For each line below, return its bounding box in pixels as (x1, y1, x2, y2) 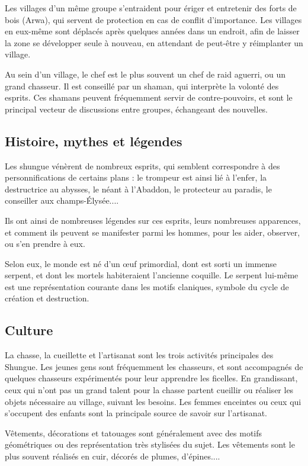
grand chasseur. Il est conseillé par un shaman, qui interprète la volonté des (5, 79, 279, 92)
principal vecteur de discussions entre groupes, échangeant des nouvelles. (5, 102, 268, 115)
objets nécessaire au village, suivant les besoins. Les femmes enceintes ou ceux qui (5, 395, 301, 407)
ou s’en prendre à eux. (5, 237, 85, 250)
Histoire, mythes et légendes (5, 131, 182, 150)
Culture (5, 321, 53, 339)
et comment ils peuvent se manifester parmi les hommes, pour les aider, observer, (5, 226, 300, 238)
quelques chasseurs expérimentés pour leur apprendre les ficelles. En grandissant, (5, 372, 298, 384)
